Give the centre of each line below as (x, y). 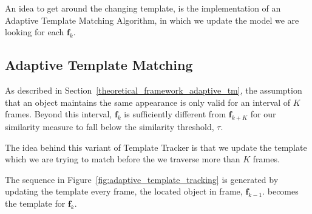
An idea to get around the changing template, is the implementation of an (143, 8)
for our (263, 114)
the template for (35, 203)
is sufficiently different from (175, 114)
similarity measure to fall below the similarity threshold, (110, 126)
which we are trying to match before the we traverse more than (123, 159)
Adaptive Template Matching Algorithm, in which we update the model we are (152, 20)
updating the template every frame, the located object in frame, (124, 191)
